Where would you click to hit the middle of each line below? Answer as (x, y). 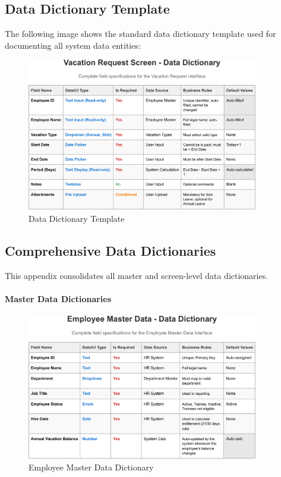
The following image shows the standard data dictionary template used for (140, 34)
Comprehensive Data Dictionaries (110, 250)
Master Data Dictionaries (58, 298)
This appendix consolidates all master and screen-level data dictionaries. (137, 275)
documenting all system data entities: (73, 45)
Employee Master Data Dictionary (91, 467)
